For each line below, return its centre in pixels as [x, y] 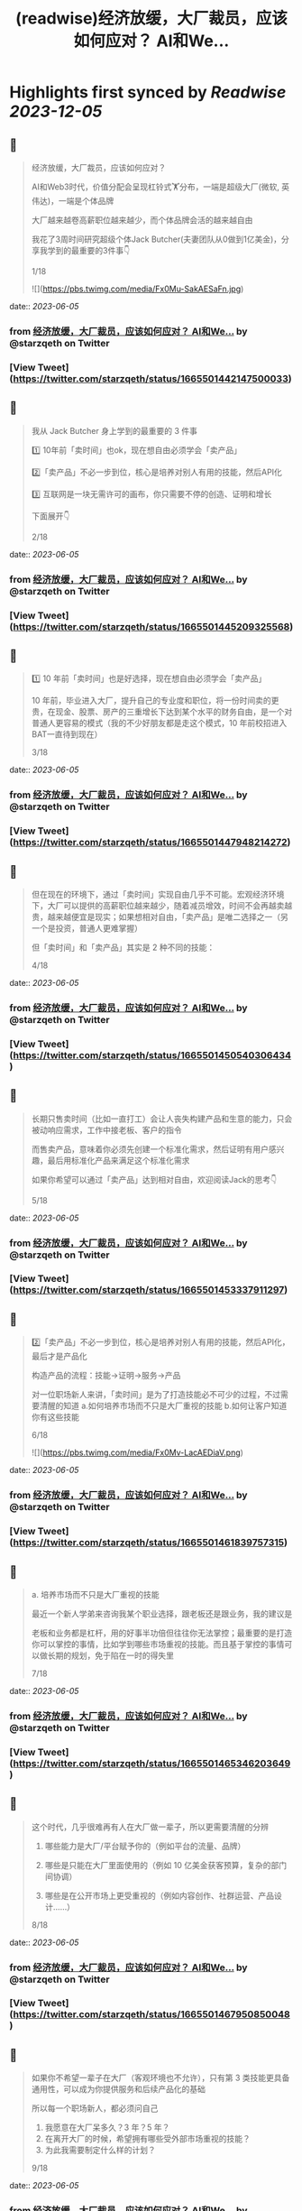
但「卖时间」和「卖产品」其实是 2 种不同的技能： [123, 947]
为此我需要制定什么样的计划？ [100, 2150]
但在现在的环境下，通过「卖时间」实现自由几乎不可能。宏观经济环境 [158, 894]
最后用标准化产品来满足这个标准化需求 [119, 1160]
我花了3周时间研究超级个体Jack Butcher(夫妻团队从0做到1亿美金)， [156, 239]
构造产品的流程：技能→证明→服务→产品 [106, 1376]
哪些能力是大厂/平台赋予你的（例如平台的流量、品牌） [145, 1846]
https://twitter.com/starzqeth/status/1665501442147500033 [151, 378]
